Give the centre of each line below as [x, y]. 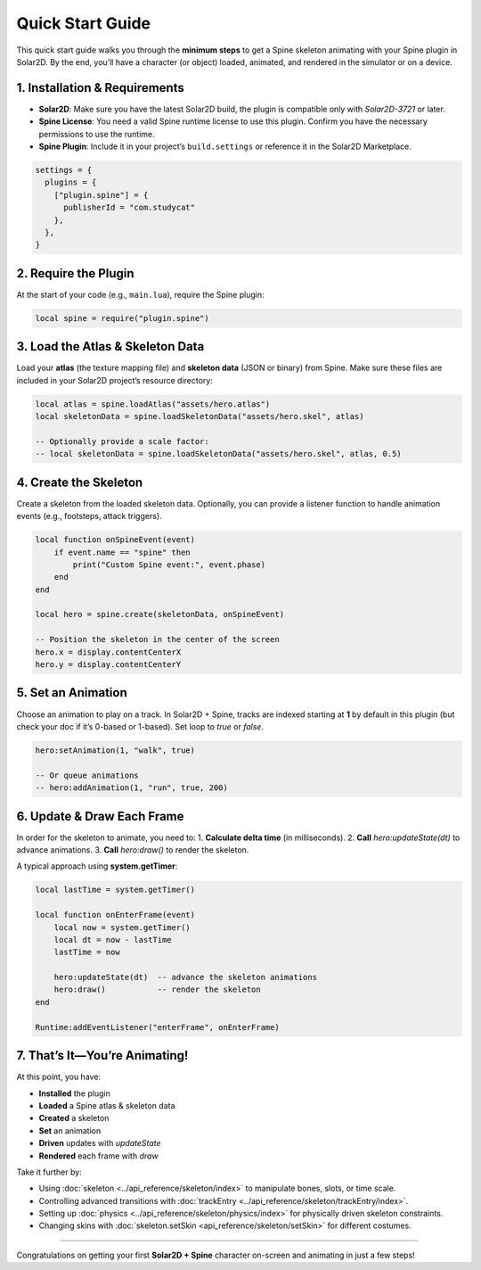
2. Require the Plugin [75, 273]
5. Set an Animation [72, 693]
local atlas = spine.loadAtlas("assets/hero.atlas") [153, 404]
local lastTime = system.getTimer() [115, 890]
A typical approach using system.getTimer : [97, 866]
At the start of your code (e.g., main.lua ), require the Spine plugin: [140, 294]
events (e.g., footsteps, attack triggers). [89, 516]
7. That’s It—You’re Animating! [102, 1056]
